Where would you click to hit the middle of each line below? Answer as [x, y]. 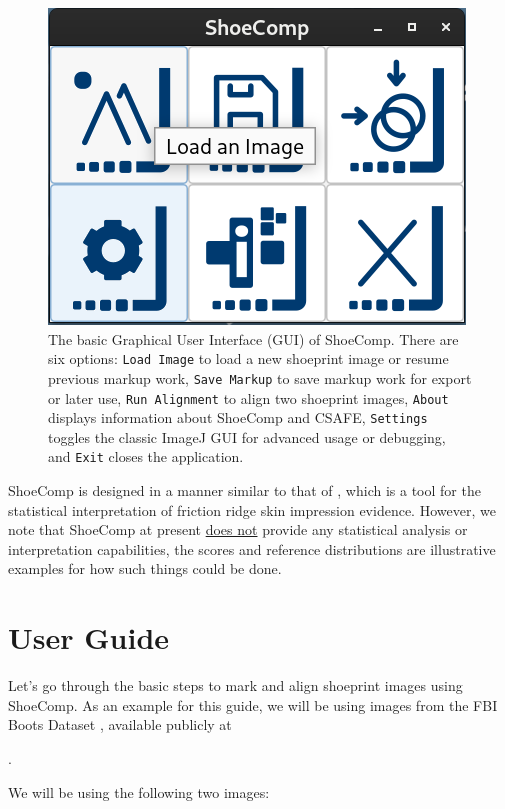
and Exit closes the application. [146, 456]
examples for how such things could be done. [145, 568]
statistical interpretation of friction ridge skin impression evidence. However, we [252, 509]
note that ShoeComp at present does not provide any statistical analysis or [238, 529]
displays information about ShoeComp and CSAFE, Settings [238, 417]
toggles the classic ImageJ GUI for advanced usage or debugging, [247, 436]
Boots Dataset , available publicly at [120, 724]
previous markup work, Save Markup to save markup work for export [260, 377]
